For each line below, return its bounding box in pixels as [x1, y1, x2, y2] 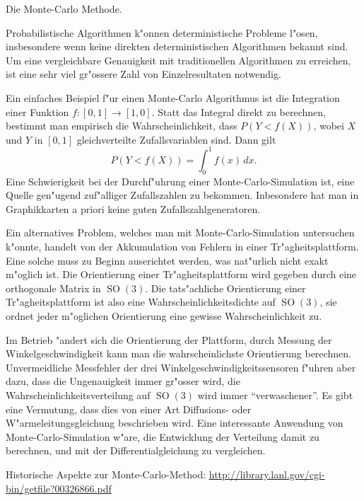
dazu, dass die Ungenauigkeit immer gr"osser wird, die [6, 374, 240, 388]
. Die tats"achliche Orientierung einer [145, 280, 306, 295]
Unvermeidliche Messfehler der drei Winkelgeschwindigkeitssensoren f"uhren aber [6, 359, 356, 374]
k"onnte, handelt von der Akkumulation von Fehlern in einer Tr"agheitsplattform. [6, 239, 359, 254]
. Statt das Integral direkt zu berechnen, [151, 104, 326, 119]
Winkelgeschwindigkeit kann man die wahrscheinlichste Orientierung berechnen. [6, 346, 351, 361]
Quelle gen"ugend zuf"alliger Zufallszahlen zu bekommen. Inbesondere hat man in [6, 188, 359, 202]
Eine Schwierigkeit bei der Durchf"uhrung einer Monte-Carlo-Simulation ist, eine [6, 173, 355, 188]
